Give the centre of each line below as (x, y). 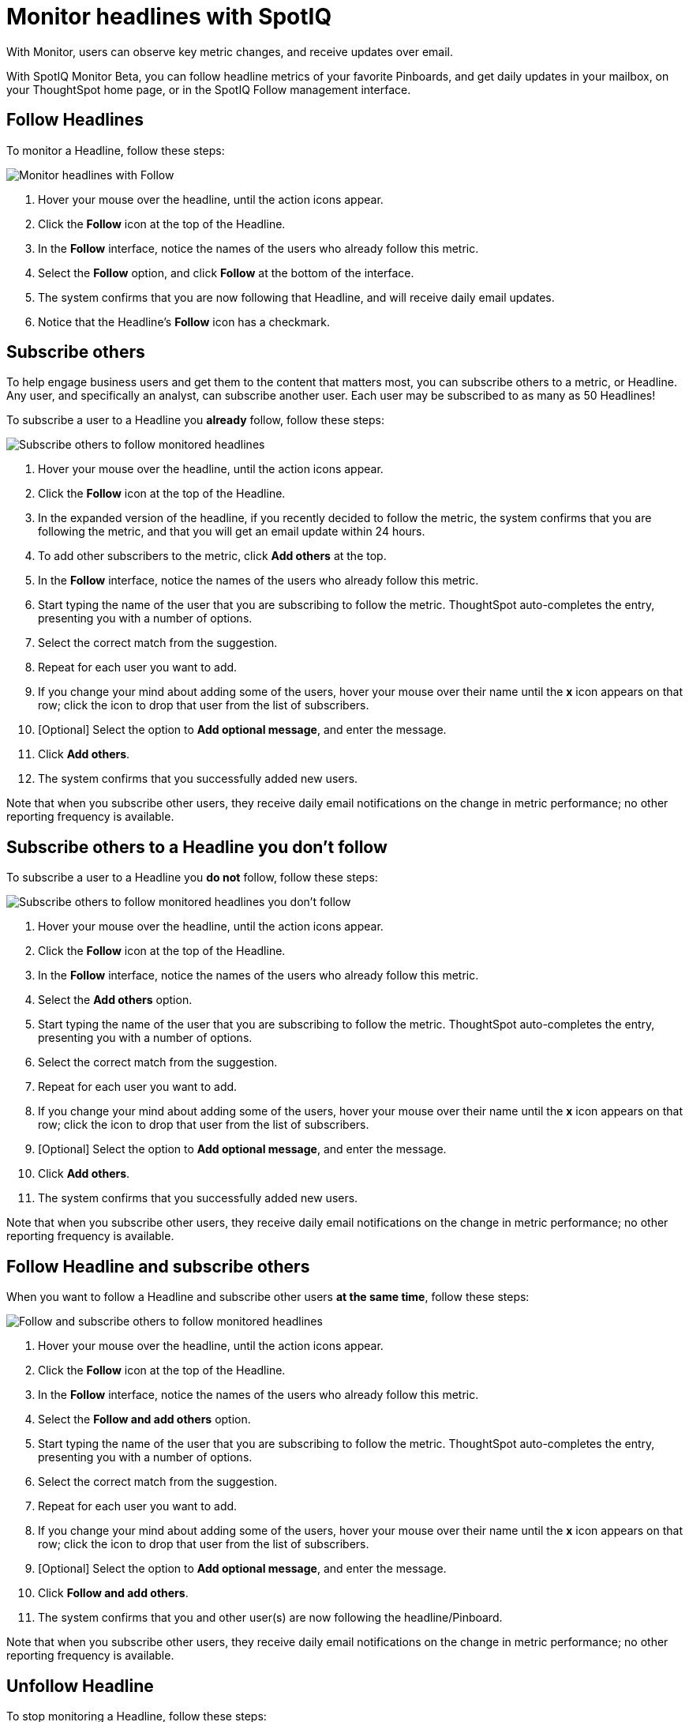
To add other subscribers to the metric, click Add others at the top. (212, 556)
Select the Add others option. (115, 1000)
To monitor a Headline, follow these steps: (116, 150)
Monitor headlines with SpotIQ (169, 17)
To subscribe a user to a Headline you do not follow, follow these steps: (192, 878)
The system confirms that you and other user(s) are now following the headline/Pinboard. (270, 1618)
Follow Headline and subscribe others (158, 1266)
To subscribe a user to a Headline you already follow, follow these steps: (195, 420)
